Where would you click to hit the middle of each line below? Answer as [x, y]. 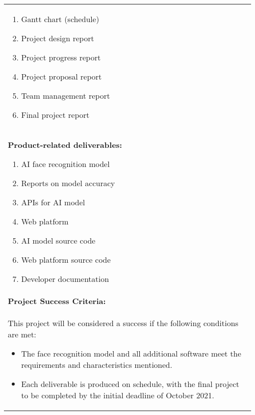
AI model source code [58, 240]
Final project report [55, 115]
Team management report [66, 96]
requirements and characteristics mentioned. [97, 365]
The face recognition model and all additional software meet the [131, 353]
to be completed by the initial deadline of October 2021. [118, 395]
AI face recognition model [65, 164]
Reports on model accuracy [68, 183]
